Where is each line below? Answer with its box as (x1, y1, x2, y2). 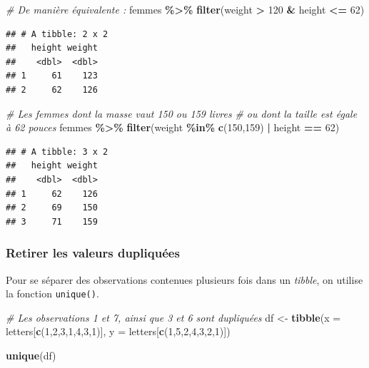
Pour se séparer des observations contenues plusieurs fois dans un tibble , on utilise (6, 272, 363, 287)
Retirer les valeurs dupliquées (6, 244, 180, 262)
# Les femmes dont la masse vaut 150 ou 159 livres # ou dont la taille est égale (6, 106, 358, 121)
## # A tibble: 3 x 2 (6, 146, 108, 157)
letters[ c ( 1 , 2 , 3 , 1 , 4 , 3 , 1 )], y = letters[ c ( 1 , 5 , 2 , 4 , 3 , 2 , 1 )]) (6, 324, 231, 339)
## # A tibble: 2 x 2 (6, 29, 108, 39)
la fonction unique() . (6, 286, 99, 301)
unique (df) (6, 347, 56, 362)
